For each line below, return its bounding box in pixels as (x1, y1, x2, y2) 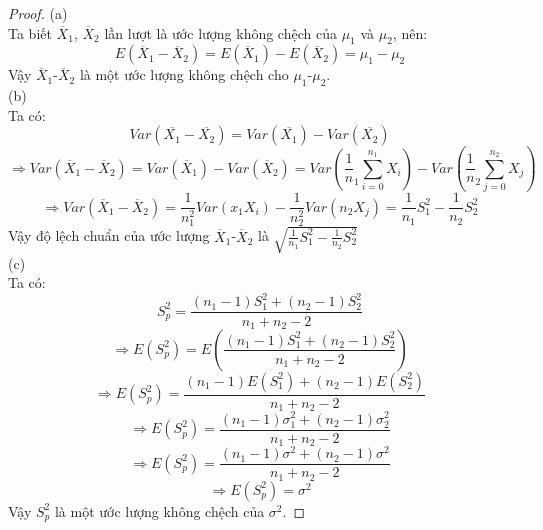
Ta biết (8, 22, 52, 43)
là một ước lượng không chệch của (54, 500, 265, 521)
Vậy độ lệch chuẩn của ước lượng (8, 225, 210, 246)
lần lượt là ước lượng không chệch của (104, 22, 337, 43)
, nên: (392, 22, 428, 43)
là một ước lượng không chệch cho (79, 64, 289, 85)
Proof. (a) (8, 3, 68, 23)
